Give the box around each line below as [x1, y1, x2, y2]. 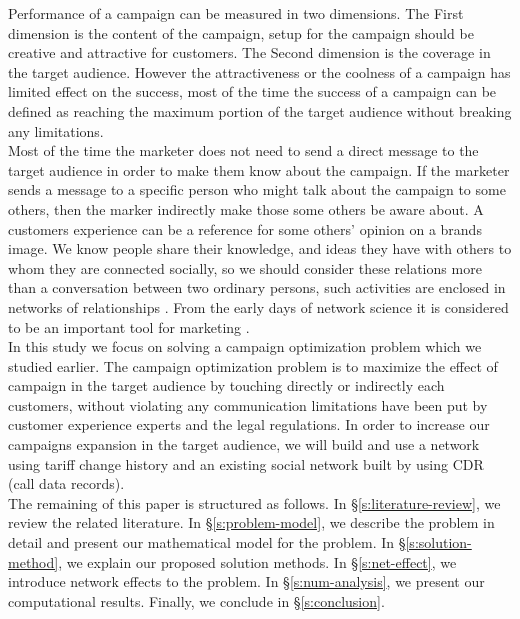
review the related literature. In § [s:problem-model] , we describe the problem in [8, 512, 495, 533]
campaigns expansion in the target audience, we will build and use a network [8, 434, 480, 455]
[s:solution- [405, 532, 472, 553]
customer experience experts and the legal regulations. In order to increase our [8, 414, 490, 435]
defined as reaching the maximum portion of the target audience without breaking [8, 100, 512, 121]
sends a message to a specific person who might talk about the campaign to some [8, 179, 506, 200]
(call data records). [8, 473, 125, 494]
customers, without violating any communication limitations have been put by [8, 394, 488, 415]
